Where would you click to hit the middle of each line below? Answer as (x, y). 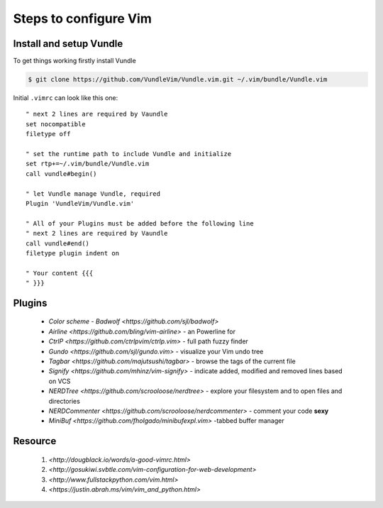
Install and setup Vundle (68, 44)
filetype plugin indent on (73, 253)
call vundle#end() (58, 243)
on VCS (60, 381)
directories (65, 401)
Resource (35, 441)
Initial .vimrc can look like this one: (66, 98)
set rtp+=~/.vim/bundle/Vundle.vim (88, 164)
